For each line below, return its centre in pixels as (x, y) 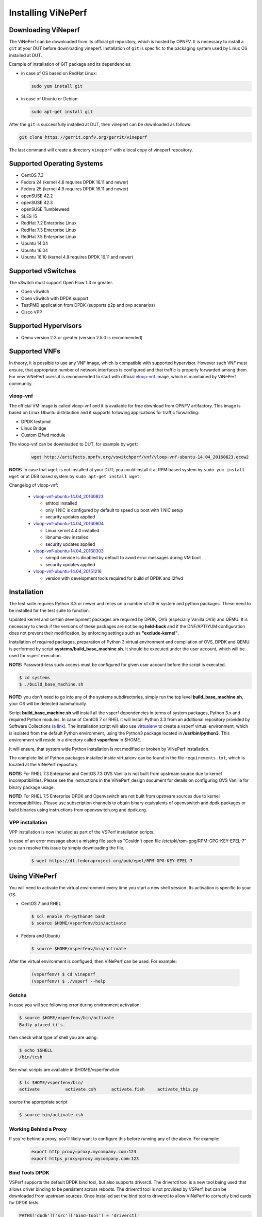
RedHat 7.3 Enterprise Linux (49, 230)
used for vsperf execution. (35, 656)
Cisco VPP (32, 312)
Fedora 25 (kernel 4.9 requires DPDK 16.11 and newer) (75, 189)
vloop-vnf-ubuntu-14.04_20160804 (68, 524)
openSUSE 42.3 (37, 203)
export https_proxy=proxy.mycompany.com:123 (85, 1158)
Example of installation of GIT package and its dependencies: (70, 64)
